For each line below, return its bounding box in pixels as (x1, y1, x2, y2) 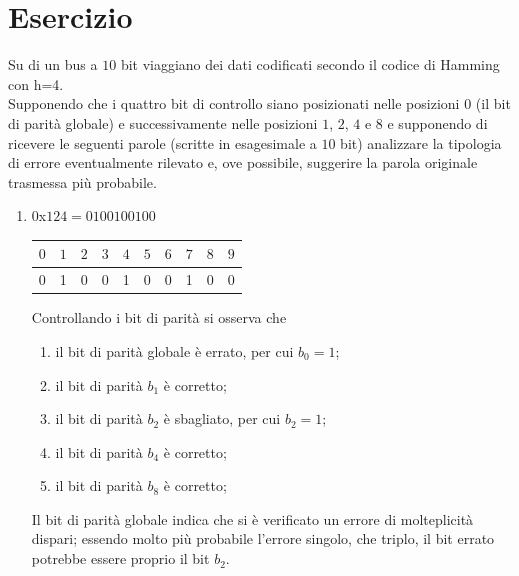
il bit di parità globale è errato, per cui (55, 340, 294, 361)
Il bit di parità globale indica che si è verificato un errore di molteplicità (31, 508, 474, 529)
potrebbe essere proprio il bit (31, 548, 210, 569)
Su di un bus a (8, 54, 98, 75)
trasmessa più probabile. (8, 171, 157, 192)
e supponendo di (387, 112, 488, 133)
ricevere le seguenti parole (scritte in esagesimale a (8, 132, 317, 153)
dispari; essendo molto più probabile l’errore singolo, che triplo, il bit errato (31, 528, 495, 549)
